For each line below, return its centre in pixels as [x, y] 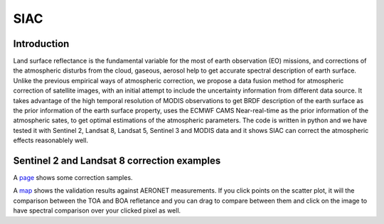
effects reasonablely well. [51, 140]
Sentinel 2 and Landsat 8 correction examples [117, 161]
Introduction [41, 44]
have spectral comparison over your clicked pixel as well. [97, 210]
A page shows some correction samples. [73, 178]
